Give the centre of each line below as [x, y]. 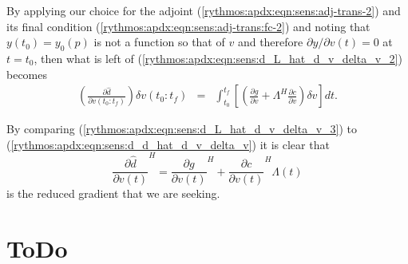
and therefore [270, 42]
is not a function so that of [159, 42]
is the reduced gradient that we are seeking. [113, 193]
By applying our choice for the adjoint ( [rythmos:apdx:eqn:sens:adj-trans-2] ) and [204, 10]
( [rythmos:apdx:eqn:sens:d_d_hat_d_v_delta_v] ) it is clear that [168, 144]
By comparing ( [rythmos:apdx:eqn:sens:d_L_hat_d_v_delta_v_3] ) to [182, 129]
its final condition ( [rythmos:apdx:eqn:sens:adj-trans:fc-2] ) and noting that [188, 26]
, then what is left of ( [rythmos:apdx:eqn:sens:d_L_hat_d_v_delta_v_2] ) [218, 58]
